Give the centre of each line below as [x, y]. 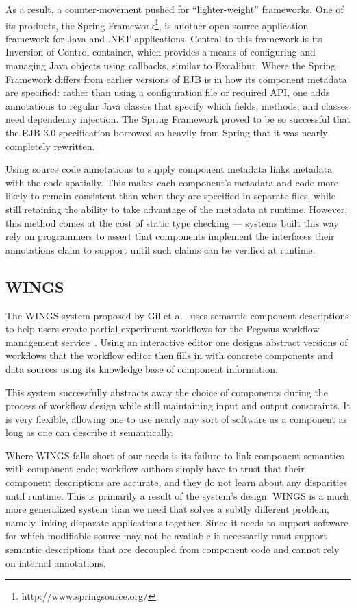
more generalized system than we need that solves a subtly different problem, [167, 509]
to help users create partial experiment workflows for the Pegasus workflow [163, 329]
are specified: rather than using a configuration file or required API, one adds [168, 92]
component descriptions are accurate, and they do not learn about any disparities [177, 482]
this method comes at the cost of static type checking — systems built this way [172, 222]
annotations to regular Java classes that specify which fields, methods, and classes [177, 105]
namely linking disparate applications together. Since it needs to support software [177, 522]
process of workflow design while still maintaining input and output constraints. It [178, 405]
